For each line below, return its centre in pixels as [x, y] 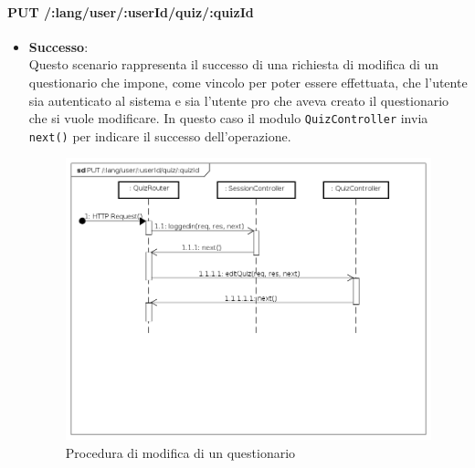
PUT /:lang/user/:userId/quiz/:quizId [131, 11]
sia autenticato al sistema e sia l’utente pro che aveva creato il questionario [239, 100]
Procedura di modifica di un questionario [180, 452]
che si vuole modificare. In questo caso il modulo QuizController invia [228, 118]
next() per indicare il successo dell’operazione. [160, 135]
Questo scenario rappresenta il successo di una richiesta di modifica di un [234, 64]
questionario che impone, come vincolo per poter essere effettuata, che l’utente [248, 82]
